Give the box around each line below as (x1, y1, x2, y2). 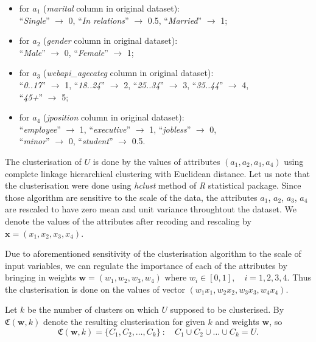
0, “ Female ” (64, 46, 108, 58)
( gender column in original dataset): (43, 34, 178, 47)
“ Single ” (19, 13, 50, 26)
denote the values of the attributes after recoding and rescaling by (5, 214, 251, 227)
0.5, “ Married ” (147, 13, 202, 26)
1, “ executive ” (79, 122, 131, 135)
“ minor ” (19, 134, 50, 147)
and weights (215, 315, 259, 328)
